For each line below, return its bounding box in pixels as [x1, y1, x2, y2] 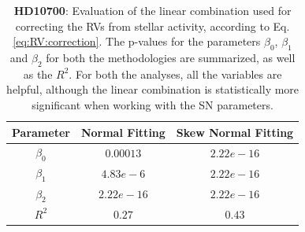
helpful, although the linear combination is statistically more [6, 81, 299, 98]
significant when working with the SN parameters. [32, 96, 273, 112]
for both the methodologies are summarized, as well [46, 49, 296, 65]
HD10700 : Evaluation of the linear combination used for [13, 2, 292, 18]
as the [23, 65, 53, 82]
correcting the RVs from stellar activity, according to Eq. [15, 17, 290, 34]
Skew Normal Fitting [176, 123, 294, 140]
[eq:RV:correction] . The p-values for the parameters [13, 33, 261, 50]
